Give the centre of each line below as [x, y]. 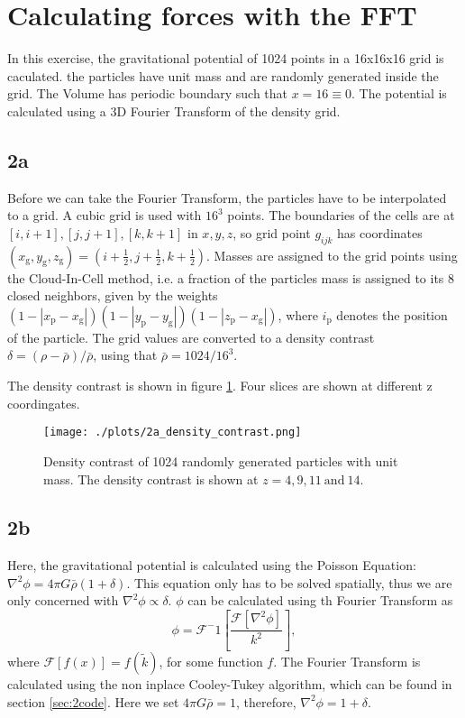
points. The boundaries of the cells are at [341, 215]
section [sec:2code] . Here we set [93, 701]
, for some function [211, 661]
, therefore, [266, 701]
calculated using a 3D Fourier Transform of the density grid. [174, 110]
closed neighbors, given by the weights [113, 295]
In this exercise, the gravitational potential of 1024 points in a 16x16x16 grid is [226, 58]
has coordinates [380, 232]
